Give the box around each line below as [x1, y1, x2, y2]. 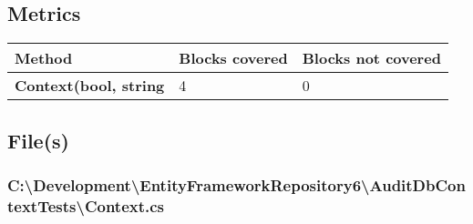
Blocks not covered [302, 47, 441, 69]
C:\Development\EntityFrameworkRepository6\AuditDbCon [7, 173, 466, 196]
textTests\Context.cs [7, 194, 165, 217]
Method [15, 47, 73, 69]
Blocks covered [179, 47, 288, 69]
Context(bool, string [15, 75, 165, 97]
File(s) [7, 126, 69, 154]
